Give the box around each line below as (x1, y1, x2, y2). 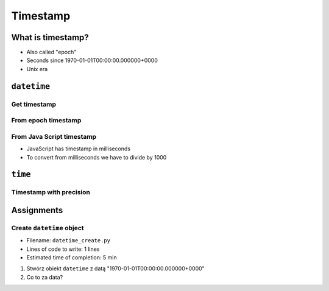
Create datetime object (11, 223, 85, 232)
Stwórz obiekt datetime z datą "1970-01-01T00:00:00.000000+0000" (26, 265, 205, 272)
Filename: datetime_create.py (26, 237, 111, 244)
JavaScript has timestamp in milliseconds (26, 145, 131, 152)
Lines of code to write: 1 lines (26, 245, 100, 253)
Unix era (26, 65, 48, 72)
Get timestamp (11, 100, 56, 108)
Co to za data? (26, 273, 63, 281)
